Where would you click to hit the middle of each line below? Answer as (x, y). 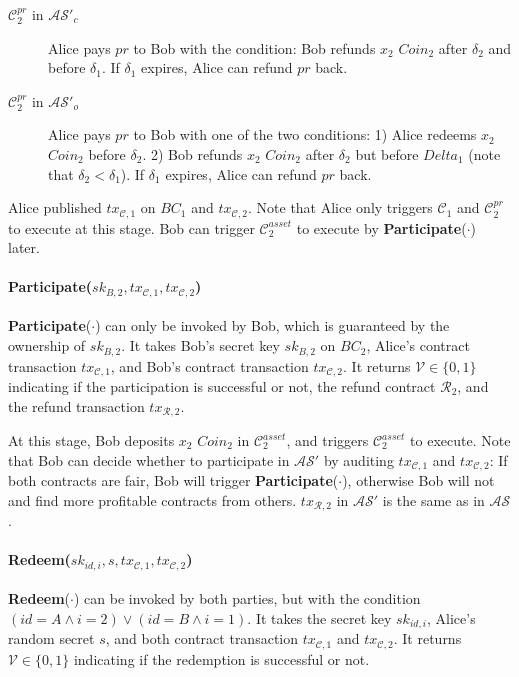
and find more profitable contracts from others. (152, 499)
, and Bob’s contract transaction (209, 365)
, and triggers (327, 440)
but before (387, 153)
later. (24, 247)
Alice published (55, 207)
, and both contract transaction (202, 638)
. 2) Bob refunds (192, 153)
